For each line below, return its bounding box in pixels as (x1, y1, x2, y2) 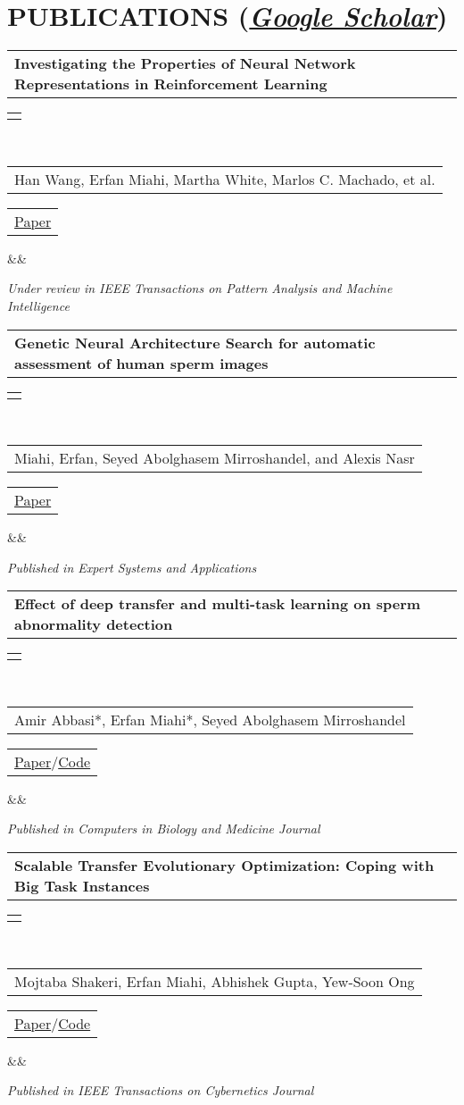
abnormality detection (14, 614, 173, 635)
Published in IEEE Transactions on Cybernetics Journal (7, 1081, 314, 1100)
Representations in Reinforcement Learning (14, 73, 327, 95)
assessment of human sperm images (14, 352, 269, 373)
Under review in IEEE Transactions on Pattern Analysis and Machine (7, 279, 393, 297)
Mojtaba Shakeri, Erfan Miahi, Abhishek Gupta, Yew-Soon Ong (14, 970, 415, 992)
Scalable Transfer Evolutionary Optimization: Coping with (14, 855, 435, 876)
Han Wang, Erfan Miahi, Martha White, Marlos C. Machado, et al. (14, 168, 435, 189)
